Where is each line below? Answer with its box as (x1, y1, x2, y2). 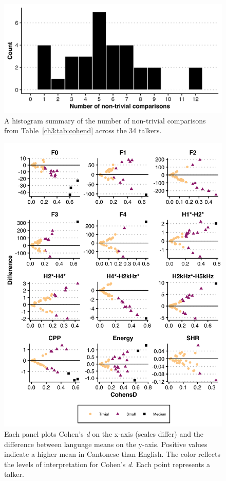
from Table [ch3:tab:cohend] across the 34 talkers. (4, 125, 162, 136)
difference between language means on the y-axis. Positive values (4, 438, 208, 449)
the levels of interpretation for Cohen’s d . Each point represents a (4, 458, 211, 469)
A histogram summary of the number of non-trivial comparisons (4, 115, 206, 126)
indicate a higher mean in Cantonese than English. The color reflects (4, 449, 220, 459)
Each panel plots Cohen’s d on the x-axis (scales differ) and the (4, 429, 204, 439)
